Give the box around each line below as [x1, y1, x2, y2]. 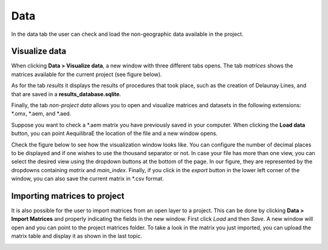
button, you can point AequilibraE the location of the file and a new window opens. [11, 130, 218, 137]
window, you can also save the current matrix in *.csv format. [11, 175, 164, 182]
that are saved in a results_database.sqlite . [11, 90, 121, 97]
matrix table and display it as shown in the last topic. [11, 232, 143, 240]
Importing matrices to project [11, 190, 125, 201]
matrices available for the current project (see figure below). [11, 71, 162, 78]
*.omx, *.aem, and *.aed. [11, 110, 72, 117]
